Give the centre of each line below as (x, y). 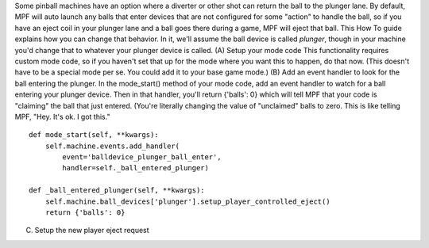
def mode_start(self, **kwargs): (94, 135)
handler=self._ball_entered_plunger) (136, 168)
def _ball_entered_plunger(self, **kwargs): (117, 191)
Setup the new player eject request (92, 231)
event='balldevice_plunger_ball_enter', (142, 157)
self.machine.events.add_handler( (112, 146)
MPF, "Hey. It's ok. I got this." (62, 116)
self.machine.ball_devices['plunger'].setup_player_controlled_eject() (187, 201)
